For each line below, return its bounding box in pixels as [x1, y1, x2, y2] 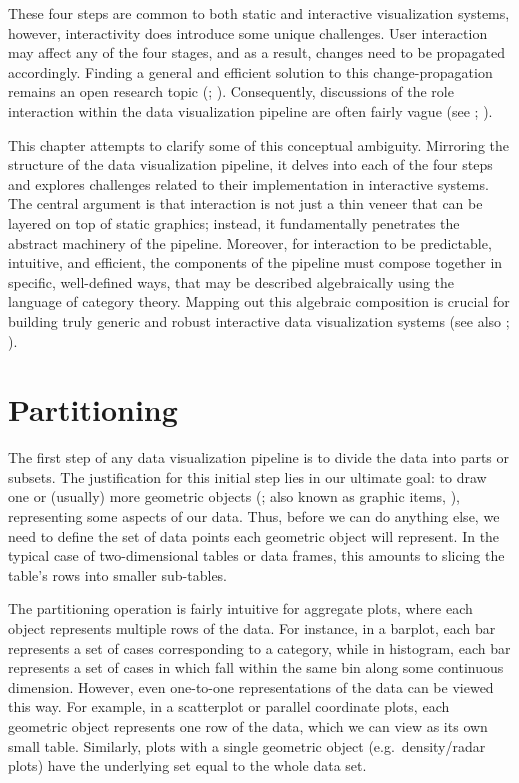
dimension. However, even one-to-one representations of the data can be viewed [8, 676, 494, 697]
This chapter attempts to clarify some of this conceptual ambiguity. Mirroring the [8, 134, 510, 155]
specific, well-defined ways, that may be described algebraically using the [8, 271, 455, 292]
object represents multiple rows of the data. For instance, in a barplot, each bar [8, 617, 496, 638]
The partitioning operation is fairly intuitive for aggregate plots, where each [8, 598, 473, 619]
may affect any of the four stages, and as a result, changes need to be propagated [8, 42, 506, 63]
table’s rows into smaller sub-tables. [8, 564, 228, 585]
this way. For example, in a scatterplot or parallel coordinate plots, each [8, 696, 450, 717]
